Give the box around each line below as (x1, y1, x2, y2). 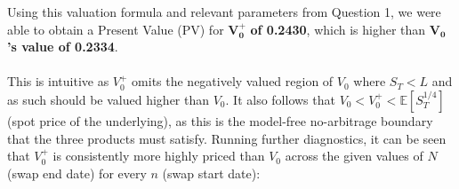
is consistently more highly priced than (52, 146, 265, 165)
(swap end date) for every (7, 163, 147, 182)
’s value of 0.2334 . (7, 37, 118, 56)
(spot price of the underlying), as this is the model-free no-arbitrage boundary (7, 111, 433, 130)
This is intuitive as (7, 72, 109, 91)
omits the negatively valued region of (132, 72, 334, 91)
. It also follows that (225, 90, 335, 108)
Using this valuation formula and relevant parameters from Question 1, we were (7, 3, 441, 20)
